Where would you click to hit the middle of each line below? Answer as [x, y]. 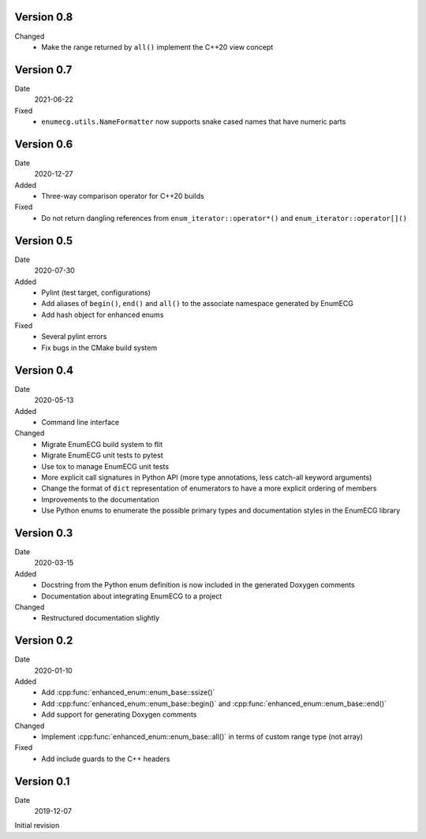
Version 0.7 [43, 70]
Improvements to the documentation [100, 499]
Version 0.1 [42, 781]
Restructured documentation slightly [101, 618]
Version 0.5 [44, 241]
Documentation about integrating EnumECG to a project [132, 596]
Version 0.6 [44, 144]
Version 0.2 [44, 641]
